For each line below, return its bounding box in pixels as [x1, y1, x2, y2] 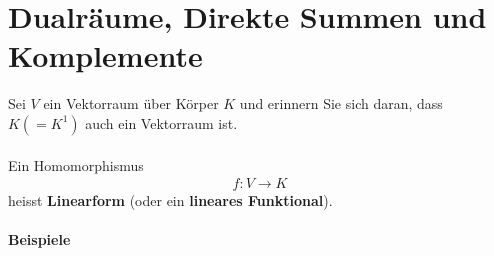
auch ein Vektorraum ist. [85, 112, 238, 133]
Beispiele [8, 229, 71, 250]
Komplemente [8, 35, 203, 76]
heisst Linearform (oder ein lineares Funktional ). [8, 190, 333, 211]
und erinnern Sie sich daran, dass [239, 93, 443, 114]
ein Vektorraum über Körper [43, 93, 219, 114]
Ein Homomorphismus [8, 154, 144, 175]
